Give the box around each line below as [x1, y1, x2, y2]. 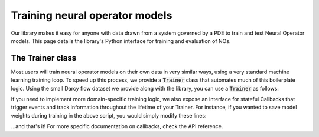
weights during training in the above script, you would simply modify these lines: [11, 112, 207, 119]
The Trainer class [11, 53, 77, 63]
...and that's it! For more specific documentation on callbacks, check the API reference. [11, 123, 223, 130]
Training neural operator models [11, 9, 172, 22]
